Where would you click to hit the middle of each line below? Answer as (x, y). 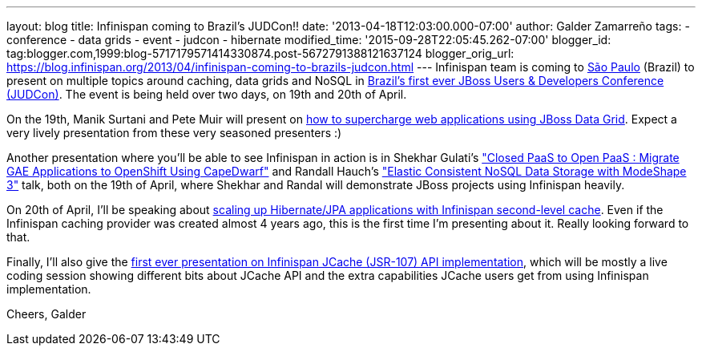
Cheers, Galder (46, 314)
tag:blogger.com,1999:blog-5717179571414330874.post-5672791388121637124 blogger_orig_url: (260, 53)
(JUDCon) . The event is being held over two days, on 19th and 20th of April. (207, 94)
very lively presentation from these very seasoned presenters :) (174, 133)
